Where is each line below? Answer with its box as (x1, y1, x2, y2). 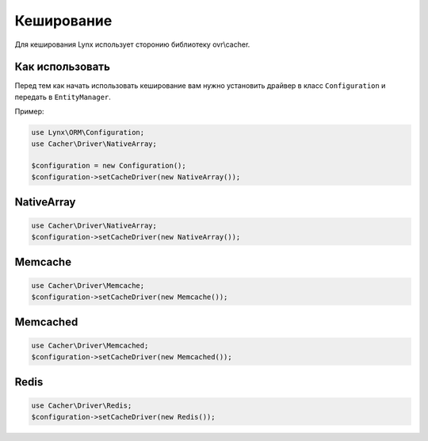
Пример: (14, 107, 44, 117)
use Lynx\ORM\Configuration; (31, 128, 145, 137)
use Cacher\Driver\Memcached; (31, 341, 149, 351)
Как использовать (14, 60, 111, 74)
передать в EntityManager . (14, 92, 111, 102)
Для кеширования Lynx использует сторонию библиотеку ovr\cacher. (14, 40, 250, 49)
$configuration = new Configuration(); (31, 161, 186, 171)
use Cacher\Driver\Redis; (31, 401, 132, 410)
